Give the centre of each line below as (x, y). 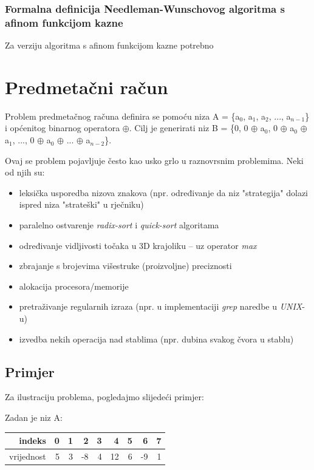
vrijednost (28, 456)
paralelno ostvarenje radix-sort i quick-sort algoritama (119, 225)
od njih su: (25, 172)
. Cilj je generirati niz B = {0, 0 (189, 128)
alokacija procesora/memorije (74, 286)
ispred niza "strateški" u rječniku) (81, 204)
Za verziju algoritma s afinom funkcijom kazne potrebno (109, 45)
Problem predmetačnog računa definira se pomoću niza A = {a (122, 116)
